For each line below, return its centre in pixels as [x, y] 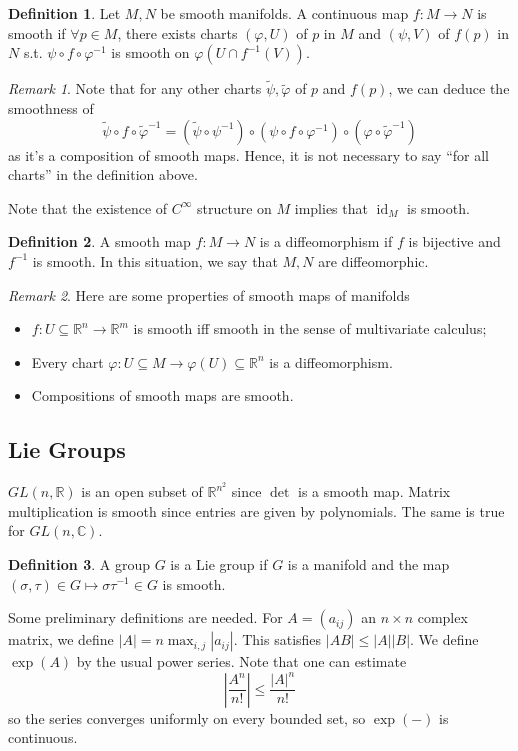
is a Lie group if [219, 563]
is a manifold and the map [368, 563]
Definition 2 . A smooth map [99, 241]
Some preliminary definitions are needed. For [145, 617]
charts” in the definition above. [103, 174]
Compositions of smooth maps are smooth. [162, 395]
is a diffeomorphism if [326, 241]
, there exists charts [177, 32]
